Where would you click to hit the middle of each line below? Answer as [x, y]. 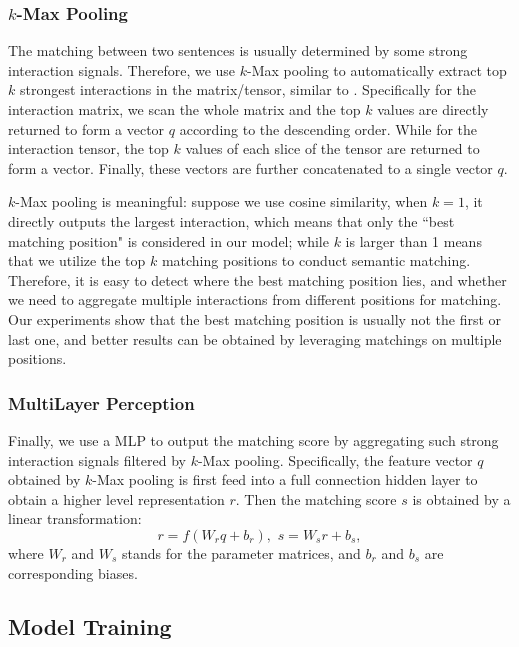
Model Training [90, 626]
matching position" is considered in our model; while [168, 240]
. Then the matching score [316, 498]
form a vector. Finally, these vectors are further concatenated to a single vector [250, 167]
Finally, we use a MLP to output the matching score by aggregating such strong [253, 439]
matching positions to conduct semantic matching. [316, 260]
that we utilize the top [77, 260]
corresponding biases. [73, 572]
